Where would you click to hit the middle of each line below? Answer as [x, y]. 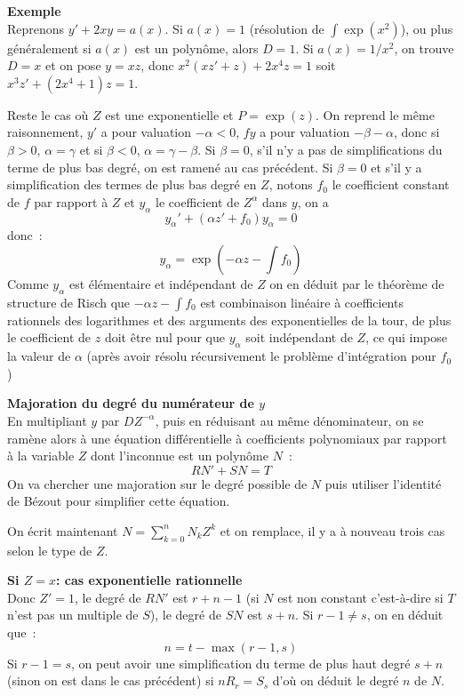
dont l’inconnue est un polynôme [179, 456]
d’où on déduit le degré [336, 680]
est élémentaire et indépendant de [161, 283]
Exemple [34, 11]
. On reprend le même [375, 114]
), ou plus [427, 28]
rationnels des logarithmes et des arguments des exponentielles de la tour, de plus [229, 320]
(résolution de [287, 28]
